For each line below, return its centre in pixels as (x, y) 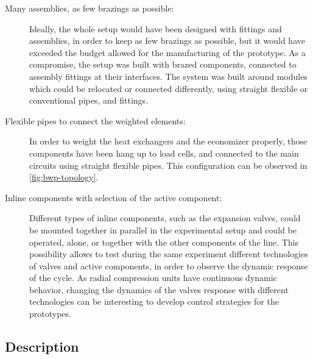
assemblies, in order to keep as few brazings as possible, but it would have (167, 41)
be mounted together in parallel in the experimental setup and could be (163, 229)
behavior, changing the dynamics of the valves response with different (159, 289)
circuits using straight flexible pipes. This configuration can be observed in (168, 165)
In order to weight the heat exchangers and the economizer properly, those (168, 141)
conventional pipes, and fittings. (89, 100)
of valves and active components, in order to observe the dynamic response (169, 265)
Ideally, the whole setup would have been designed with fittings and (156, 28)
